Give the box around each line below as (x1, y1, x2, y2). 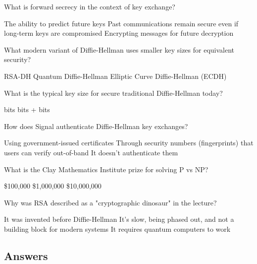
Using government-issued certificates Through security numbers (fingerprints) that (4, 137, 254, 148)
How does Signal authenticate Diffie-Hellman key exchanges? (4, 121, 188, 131)
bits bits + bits (4, 104, 50, 115)
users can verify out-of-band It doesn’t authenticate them (4, 147, 178, 157)
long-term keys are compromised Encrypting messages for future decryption (4, 28, 234, 38)
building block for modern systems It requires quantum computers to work (4, 223, 231, 234)
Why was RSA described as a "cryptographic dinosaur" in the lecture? (4, 197, 217, 207)
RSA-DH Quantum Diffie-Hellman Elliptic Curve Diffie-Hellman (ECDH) (4, 70, 227, 81)
